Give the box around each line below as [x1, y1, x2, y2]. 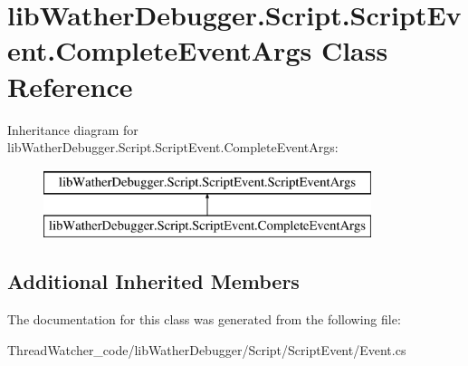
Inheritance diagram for [7, 120, 138, 139]
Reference [7, 67, 133, 104]
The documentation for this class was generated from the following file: [7, 310, 401, 329]
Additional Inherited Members [7, 267, 300, 295]
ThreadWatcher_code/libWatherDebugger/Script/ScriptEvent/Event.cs [7, 340, 406, 359]
